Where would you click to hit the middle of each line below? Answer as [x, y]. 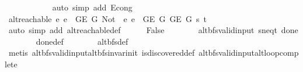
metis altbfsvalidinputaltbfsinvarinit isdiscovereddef [102, 53]
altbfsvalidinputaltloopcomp [249, 53]
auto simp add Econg [92, 7]
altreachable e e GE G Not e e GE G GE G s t [107, 18]
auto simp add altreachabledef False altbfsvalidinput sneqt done [153, 30]
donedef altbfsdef [82, 41]
